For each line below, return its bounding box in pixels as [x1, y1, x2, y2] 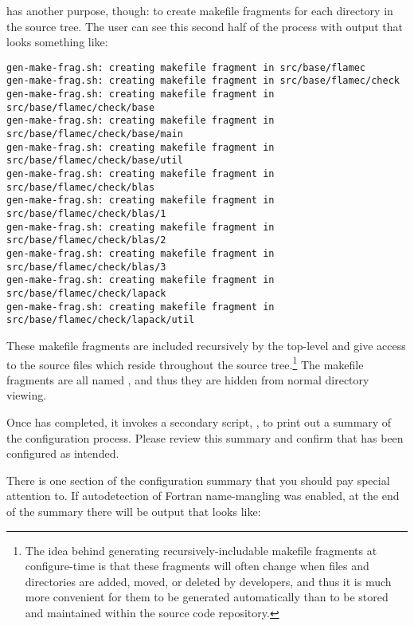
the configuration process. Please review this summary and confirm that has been [6, 429, 404, 446]
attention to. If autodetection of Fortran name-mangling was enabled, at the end [6, 487, 400, 504]
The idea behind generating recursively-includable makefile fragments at [25, 541, 377, 558]
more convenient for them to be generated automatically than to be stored [25, 589, 389, 605]
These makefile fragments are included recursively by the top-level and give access [6, 337, 406, 353]
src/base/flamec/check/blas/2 [6, 234, 166, 246]
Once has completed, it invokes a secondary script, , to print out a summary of [6, 413, 392, 430]
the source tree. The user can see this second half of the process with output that [6, 18, 404, 34]
